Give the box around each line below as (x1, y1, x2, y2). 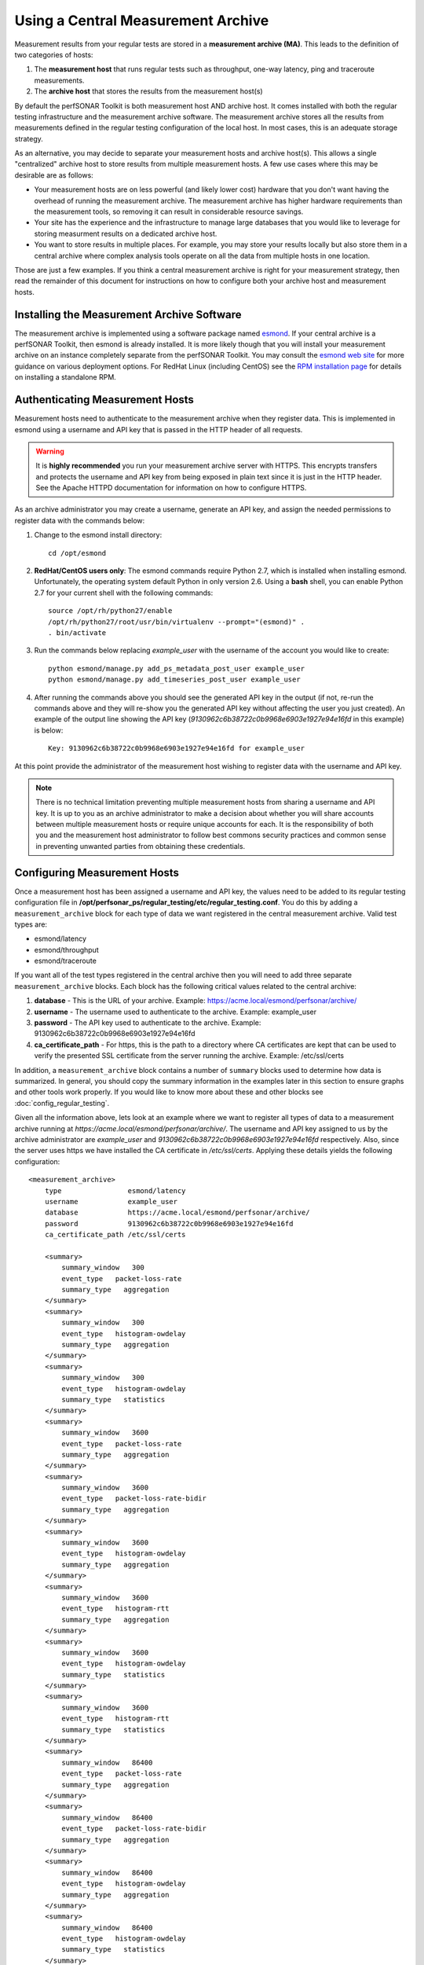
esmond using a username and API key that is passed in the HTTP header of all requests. (14, 424, 303, 434)
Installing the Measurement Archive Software (14, 307, 243, 321)
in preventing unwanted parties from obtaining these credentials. (35, 841, 246, 850)
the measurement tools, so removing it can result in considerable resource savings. (34, 207, 304, 216)
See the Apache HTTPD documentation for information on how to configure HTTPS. (35, 483, 307, 493)
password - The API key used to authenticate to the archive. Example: (34, 1018, 261, 1027)
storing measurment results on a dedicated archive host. (34, 229, 217, 238)
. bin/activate (48, 628, 107, 637)
